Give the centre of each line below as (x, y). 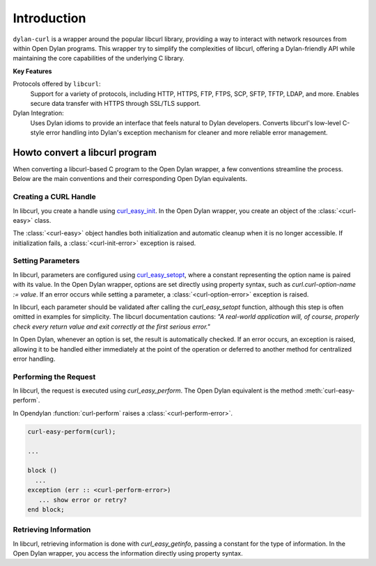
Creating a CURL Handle (55, 197)
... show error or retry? (83, 500)
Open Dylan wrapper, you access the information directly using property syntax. (128, 553)
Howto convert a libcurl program (85, 152)
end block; (46, 509)
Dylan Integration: (38, 113)
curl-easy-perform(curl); (72, 431)
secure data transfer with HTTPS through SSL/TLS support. (116, 103)
